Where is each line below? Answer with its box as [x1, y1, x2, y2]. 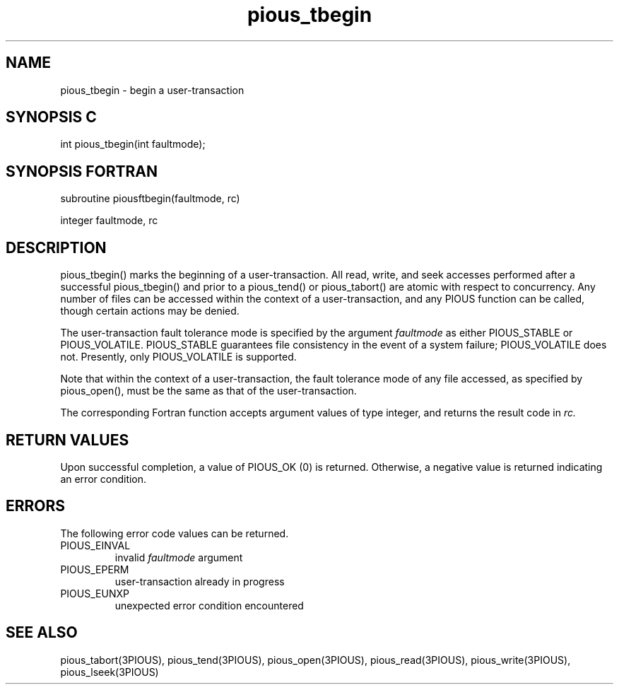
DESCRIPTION [6, 238, 107, 257]
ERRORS [6, 497, 66, 515]
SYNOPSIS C [6, 108, 97, 127]
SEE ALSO [6, 624, 78, 642]
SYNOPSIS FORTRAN [6, 162, 158, 180]
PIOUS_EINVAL [60, 539, 131, 551]
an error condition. [60, 472, 147, 485]
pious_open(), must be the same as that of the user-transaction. [60, 385, 357, 397]
